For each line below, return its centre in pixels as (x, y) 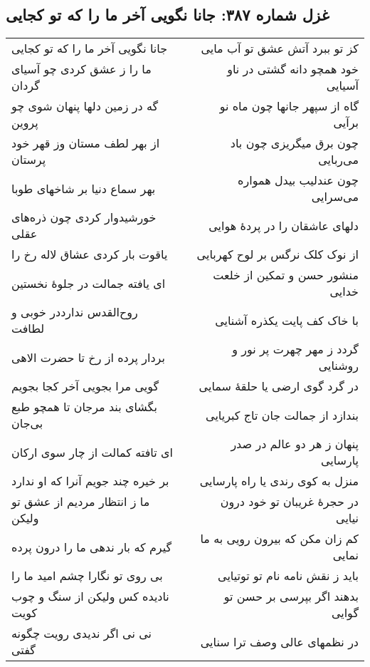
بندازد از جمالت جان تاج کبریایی (282, 415)
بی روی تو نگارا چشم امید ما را (87, 576)
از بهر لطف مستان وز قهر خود (86, 143)
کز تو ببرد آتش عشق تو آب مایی (280, 48)
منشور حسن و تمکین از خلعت (286, 275)
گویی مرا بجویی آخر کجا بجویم (85, 386)
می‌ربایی (338, 160)
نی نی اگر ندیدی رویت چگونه (81, 634)
